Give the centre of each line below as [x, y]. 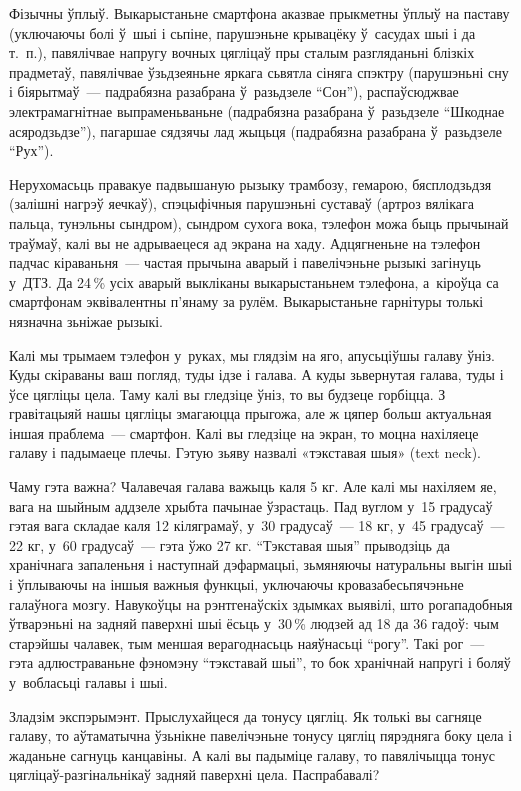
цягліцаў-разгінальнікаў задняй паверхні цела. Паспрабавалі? [194, 774]
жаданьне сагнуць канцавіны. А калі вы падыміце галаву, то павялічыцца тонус [252, 754]
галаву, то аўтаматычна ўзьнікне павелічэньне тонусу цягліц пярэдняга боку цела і [261, 735]
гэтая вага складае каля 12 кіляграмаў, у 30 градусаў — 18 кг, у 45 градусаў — [257, 525]
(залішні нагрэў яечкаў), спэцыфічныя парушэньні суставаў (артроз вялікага [241, 203]
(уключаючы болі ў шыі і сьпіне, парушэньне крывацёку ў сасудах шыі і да [242, 32]
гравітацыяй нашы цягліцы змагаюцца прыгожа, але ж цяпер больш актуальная [250, 413]
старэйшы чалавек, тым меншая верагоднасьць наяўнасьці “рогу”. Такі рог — [247, 642]
